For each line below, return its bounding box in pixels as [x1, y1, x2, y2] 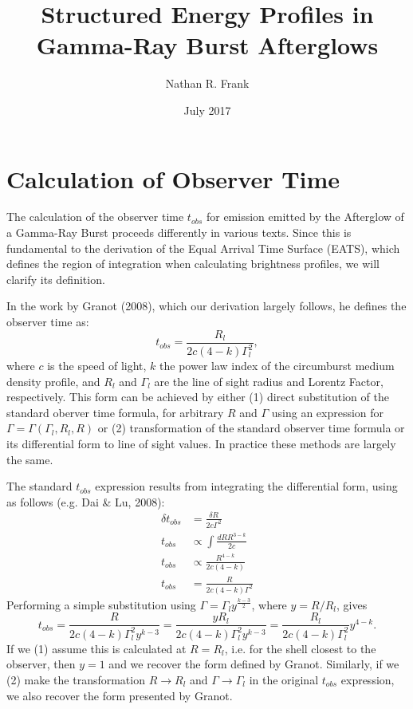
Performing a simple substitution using [6, 596, 196, 612]
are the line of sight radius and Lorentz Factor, [154, 372, 383, 389]
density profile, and [6, 372, 100, 389]
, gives [336, 596, 368, 612]
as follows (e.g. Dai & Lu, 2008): [6, 493, 165, 510]
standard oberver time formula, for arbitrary [6, 404, 224, 420]
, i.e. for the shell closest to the [224, 640, 376, 656]
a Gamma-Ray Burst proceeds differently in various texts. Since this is [6, 224, 352, 241]
